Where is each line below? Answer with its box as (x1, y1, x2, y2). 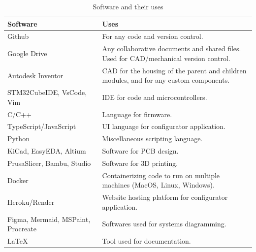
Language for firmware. (102, 109, 172, 119)
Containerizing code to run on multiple (102, 170, 220, 180)
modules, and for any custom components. (102, 75, 230, 85)
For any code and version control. (102, 31, 203, 41)
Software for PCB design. (102, 146, 179, 156)
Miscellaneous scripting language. (102, 133, 203, 144)
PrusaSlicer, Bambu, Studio (7, 157, 91, 168)
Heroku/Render (7, 197, 55, 207)
